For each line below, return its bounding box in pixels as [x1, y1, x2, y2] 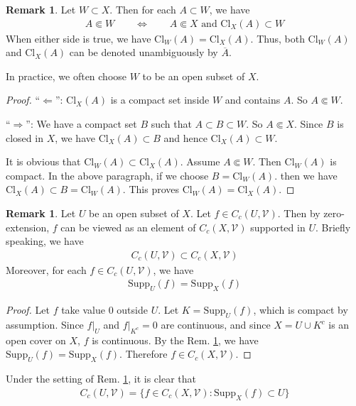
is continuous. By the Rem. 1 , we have [92, 332, 259, 347]
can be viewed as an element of [60, 219, 196, 234]
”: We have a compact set [26, 116, 137, 131]
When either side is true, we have [6, 31, 151, 45]
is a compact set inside [110, 92, 210, 107]
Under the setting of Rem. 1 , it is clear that [6, 371, 196, 386]
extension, [6, 219, 50, 234]
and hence [163, 130, 207, 145]
